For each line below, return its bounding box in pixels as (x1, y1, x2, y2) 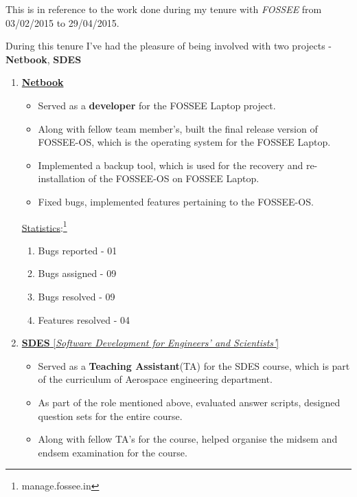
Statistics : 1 (21, 218, 67, 234)
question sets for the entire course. (38, 408, 183, 423)
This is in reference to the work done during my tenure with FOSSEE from (5, 2, 322, 16)
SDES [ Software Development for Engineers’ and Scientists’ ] (21, 335, 279, 350)
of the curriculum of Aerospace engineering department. (38, 372, 273, 386)
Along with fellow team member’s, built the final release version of (38, 121, 318, 135)
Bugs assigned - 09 (38, 266, 117, 280)
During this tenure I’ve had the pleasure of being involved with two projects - (5, 38, 332, 53)
